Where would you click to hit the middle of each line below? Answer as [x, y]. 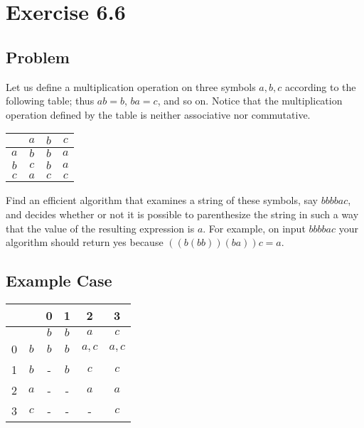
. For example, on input [254, 228]
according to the [320, 86]
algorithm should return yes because [85, 242]
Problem [38, 57]
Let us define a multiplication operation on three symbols [131, 86]
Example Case [59, 280]
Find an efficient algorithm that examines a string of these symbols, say [162, 200]
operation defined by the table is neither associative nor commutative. [158, 114]
